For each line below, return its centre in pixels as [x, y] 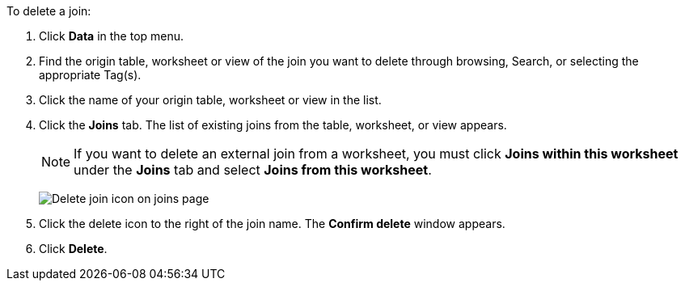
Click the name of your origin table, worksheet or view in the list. [210, 100]
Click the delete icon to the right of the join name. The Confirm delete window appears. [272, 224]
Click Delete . [73, 249]
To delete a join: [49, 11]
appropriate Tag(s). [90, 75]
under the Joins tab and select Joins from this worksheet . [253, 170]
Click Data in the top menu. [112, 36]
